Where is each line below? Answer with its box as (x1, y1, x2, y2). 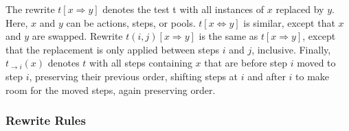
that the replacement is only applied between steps (5, 42, 219, 56)
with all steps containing (89, 56, 192, 70)
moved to (297, 56, 336, 70)
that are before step (204, 56, 287, 70)
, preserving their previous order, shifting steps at (29, 69, 238, 83)
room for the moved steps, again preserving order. (5, 82, 216, 97)
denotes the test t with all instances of (102, 2, 264, 16)
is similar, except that (243, 15, 335, 29)
